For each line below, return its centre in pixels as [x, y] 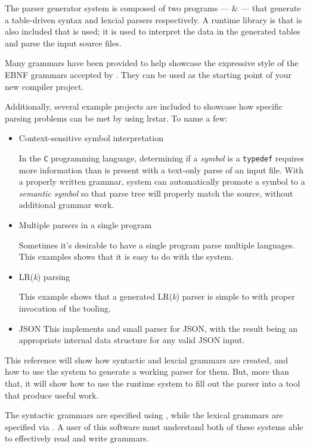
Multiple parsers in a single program [85, 224]
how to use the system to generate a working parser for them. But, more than [147, 371]
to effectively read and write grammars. [77, 438]
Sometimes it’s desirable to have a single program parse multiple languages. [157, 245]
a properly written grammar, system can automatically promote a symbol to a [162, 181]
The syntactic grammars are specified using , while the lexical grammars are [144, 415]
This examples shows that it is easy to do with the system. [126, 256]
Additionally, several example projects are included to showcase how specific [144, 106]
